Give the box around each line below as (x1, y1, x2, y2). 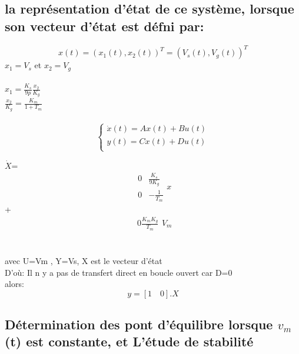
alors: (5, 278, 24, 290)
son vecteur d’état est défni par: (5, 16, 204, 35)
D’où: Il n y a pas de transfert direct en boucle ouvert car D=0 (5, 266, 232, 278)
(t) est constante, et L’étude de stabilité (5, 332, 254, 350)
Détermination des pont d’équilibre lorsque (5, 315, 273, 333)
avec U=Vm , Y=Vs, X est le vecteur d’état (5, 254, 162, 266)
